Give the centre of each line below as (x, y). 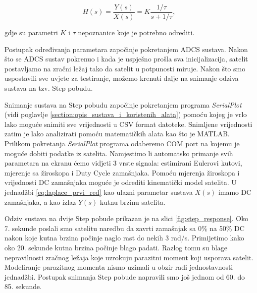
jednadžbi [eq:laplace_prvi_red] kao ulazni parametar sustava (99, 192)
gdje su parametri (31, 32)
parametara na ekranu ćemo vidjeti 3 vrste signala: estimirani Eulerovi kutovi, (123, 163)
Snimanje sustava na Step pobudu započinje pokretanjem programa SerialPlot (123, 104)
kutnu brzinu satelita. (132, 202)
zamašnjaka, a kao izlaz (40, 202)
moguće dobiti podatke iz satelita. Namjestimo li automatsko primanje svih (119, 153)
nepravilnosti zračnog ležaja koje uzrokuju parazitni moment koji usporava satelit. (129, 257)
